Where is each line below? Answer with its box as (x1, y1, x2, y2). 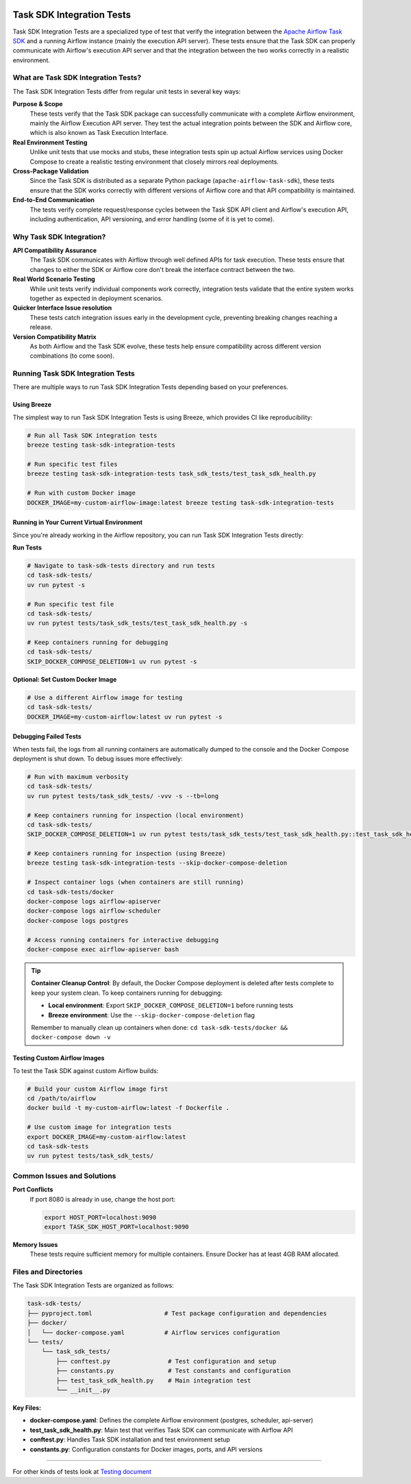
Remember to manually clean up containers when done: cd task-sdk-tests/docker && (31, 1023, 288, 1031)
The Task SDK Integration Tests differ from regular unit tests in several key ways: (12, 87, 241, 95)
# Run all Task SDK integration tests (27, 432, 158, 439)
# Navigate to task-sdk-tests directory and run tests (27, 562, 215, 569)
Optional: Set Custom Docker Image (12, 675, 117, 683)
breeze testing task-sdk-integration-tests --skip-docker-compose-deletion (27, 859, 288, 867)
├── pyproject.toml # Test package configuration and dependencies (27, 1309, 327, 1317)
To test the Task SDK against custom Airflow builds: (12, 1066, 159, 1075)
